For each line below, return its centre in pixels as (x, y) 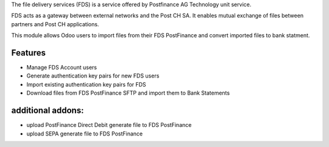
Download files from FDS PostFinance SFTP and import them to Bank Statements (128, 93)
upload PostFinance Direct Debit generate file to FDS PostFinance (109, 125)
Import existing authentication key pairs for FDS (86, 84)
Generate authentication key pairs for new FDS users (93, 76)
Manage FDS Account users (62, 68)
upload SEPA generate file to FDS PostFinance (85, 134)
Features (28, 53)
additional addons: (48, 111)
